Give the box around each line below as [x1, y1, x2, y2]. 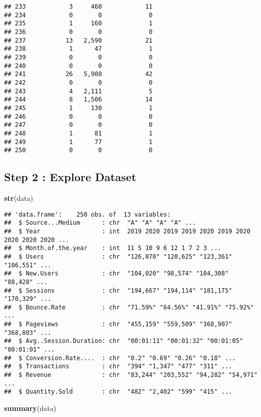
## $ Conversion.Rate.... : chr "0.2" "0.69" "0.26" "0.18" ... [4, 354, 236, 362]
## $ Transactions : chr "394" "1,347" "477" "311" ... [4, 363, 233, 370]
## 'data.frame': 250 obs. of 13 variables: [4, 211, 171, 218]
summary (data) [4, 403, 57, 413]
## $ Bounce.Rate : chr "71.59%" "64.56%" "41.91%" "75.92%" [4, 303, 254, 311]
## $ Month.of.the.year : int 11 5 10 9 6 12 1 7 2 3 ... [4, 245, 222, 252]
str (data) [4, 193, 33, 203]
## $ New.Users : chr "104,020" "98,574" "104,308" [4, 270, 229, 277]
